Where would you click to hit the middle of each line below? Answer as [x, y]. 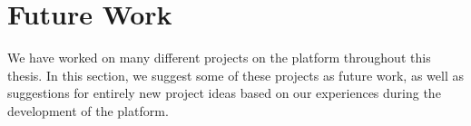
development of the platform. [88, 110]
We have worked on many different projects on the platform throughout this [219, 58]
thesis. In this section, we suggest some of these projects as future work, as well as [235, 75]
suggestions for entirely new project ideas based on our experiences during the [224, 93]
